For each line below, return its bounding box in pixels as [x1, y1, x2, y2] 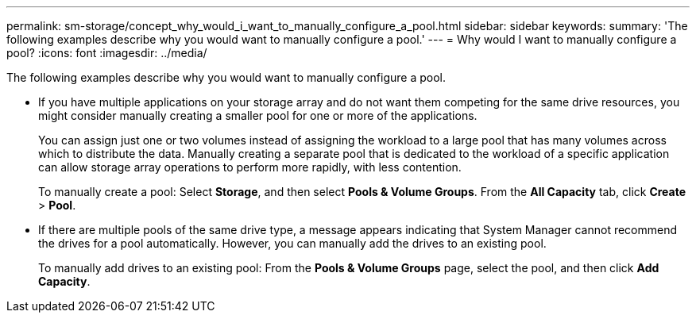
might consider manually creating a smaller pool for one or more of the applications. [38, 109, 478, 122]
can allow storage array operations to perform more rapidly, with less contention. [38, 160, 462, 174]
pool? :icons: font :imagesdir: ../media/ [6, 46, 207, 60]
